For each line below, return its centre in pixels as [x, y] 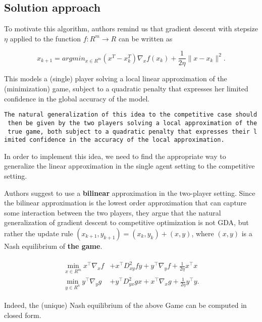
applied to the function [45, 38]
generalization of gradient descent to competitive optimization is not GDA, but [126, 222]
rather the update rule [39, 233]
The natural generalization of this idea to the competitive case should [131, 115]
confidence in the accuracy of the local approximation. [127, 140]
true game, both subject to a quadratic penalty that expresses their [129, 131]
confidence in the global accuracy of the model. [77, 98]
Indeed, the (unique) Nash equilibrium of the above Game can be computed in [125, 305]
